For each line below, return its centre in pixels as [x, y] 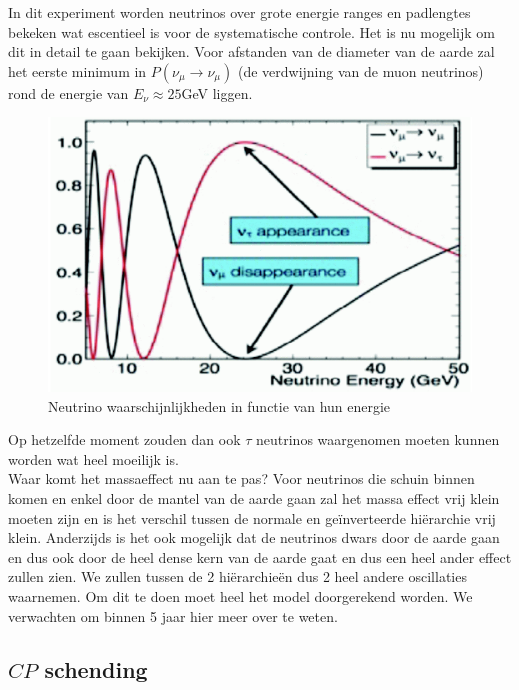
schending [96, 669]
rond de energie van [68, 92]
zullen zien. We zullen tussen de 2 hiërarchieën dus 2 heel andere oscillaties [237, 576]
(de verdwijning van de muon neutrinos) [360, 70]
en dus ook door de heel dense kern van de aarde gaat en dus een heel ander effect [260, 556]
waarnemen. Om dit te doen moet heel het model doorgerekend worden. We [240, 595]
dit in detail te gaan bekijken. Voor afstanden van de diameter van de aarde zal [251, 51]
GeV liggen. [217, 92]
